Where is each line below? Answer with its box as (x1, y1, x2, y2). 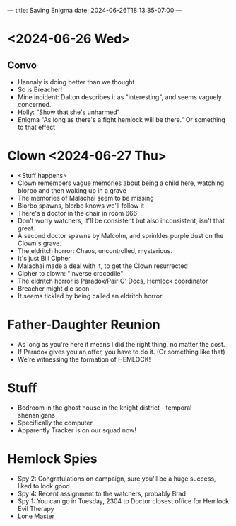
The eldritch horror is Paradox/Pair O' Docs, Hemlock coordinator (17, 276, 208, 285)
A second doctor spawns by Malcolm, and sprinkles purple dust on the (17, 231, 224, 240)
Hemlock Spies (7, 451, 98, 466)
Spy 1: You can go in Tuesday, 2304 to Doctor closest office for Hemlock (17, 496, 230, 505)
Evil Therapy (17, 504, 54, 513)
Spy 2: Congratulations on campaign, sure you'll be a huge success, (17, 474, 217, 483)
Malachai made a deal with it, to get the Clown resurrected (17, 262, 189, 270)
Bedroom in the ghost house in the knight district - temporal (17, 403, 192, 412)
